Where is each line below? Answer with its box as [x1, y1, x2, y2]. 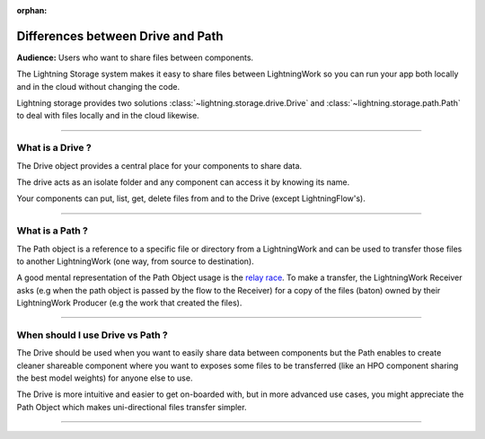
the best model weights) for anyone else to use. [16, 373, 193, 383]
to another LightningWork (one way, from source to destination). [16, 256, 255, 267]
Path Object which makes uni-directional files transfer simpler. [16, 401, 247, 412]
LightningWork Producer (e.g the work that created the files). [16, 297, 242, 309]
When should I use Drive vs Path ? [16, 329, 168, 341]
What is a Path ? [16, 224, 89, 237]
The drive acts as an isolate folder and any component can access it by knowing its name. [16, 177, 350, 188]
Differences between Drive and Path [16, 28, 224, 44]
